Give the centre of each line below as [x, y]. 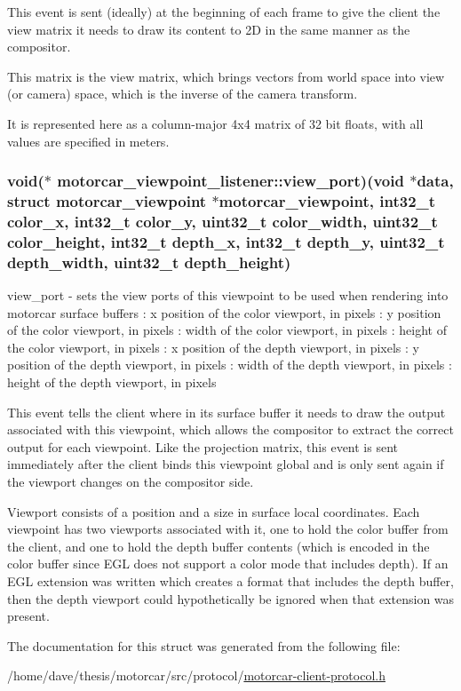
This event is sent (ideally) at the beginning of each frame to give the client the [224, 12]
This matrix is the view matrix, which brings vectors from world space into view [226, 76]
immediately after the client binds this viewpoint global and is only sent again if [226, 464]
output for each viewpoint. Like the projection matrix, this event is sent [203, 446]
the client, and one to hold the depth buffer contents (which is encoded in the [219, 546]
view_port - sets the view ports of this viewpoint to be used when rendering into [228, 295]
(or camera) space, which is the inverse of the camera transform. [183, 94]
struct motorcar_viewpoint [107, 201]
